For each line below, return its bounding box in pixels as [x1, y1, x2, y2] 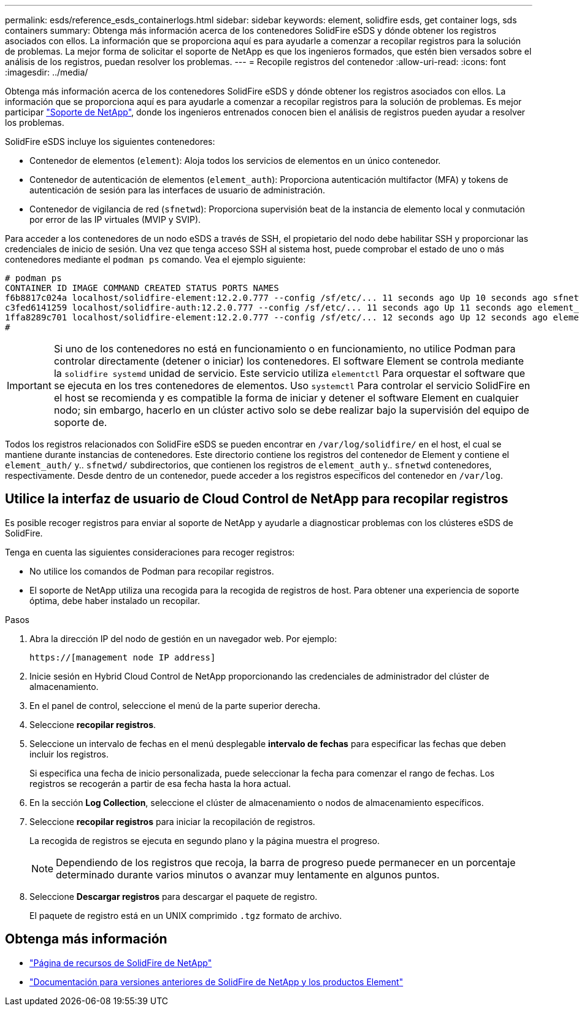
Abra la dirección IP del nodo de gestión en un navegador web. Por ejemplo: [29, 633, 337, 644]
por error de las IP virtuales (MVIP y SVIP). [29, 214, 201, 225]
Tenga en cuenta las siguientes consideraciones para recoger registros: [5, 546, 295, 557]
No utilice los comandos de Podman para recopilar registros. [29, 565, 274, 576]
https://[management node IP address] [29, 652, 216, 662]
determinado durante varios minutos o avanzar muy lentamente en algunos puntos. [56, 868, 440, 881]
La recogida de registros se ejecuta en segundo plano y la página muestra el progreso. [29, 835, 380, 846]
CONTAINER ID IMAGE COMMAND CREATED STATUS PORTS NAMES [5, 283, 279, 293]
